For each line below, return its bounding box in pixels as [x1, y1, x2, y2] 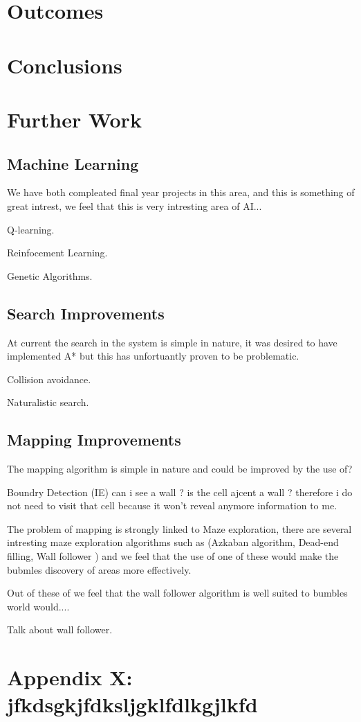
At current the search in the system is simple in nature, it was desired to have [7, 335, 337, 349]
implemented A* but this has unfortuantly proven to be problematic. [7, 349, 299, 363]
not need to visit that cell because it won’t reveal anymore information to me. [7, 498, 337, 513]
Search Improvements [7, 302, 165, 324]
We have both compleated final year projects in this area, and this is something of [7, 185, 355, 200]
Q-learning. [7, 222, 55, 236]
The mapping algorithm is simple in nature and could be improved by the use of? [7, 461, 353, 476]
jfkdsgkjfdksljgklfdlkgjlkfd [7, 690, 258, 719]
